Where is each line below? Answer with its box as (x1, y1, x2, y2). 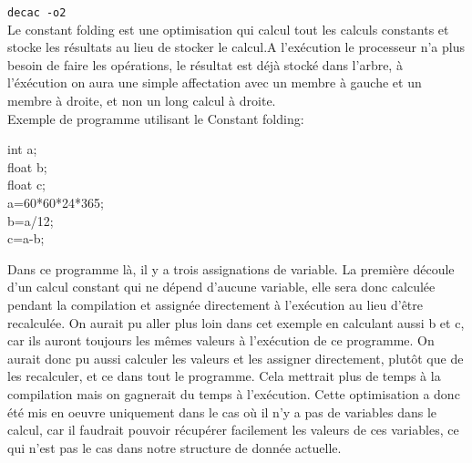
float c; (7, 175, 46, 194)
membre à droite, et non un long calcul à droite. (7, 91, 276, 110)
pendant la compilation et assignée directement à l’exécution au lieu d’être (7, 294, 423, 314)
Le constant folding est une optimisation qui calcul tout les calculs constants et (7, 19, 449, 38)
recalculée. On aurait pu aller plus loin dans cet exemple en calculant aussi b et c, (7, 313, 465, 332)
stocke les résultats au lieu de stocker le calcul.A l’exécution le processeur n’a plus (7, 37, 465, 57)
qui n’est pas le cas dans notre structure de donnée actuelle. (7, 437, 342, 457)
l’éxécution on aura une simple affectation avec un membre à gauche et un (7, 73, 422, 92)
